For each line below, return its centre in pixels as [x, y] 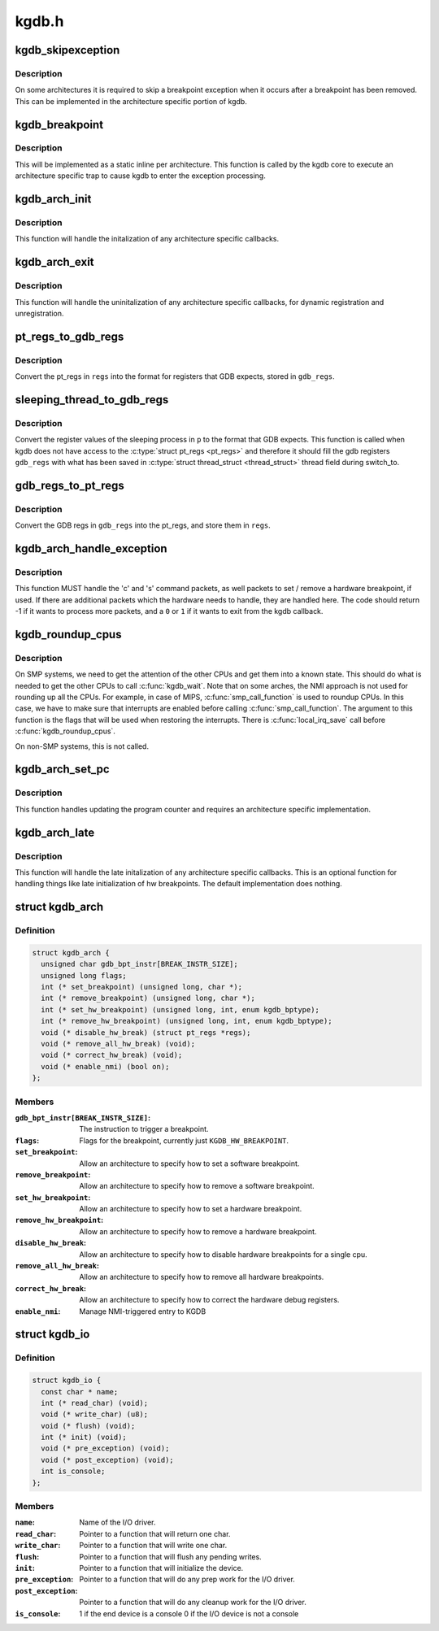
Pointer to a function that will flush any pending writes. [170, 1556]
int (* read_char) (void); [95, 1403]
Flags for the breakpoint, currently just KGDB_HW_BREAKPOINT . [184, 1140]
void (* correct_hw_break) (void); [112, 1055]
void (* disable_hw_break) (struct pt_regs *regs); [146, 1032]
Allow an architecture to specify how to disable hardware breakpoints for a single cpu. [223, 1254]
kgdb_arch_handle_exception [91, 549]
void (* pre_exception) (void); [105, 1448]
